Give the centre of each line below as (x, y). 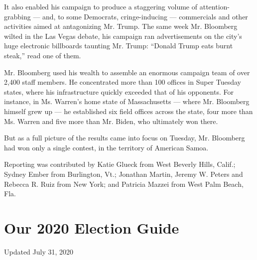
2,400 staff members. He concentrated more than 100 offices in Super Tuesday (123, 82)
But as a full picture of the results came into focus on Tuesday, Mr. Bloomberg (125, 138)
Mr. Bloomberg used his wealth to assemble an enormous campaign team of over (127, 72)
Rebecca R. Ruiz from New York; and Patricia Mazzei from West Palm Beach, (124, 184)
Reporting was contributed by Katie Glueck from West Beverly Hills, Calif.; (120, 164)
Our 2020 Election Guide (92, 227)
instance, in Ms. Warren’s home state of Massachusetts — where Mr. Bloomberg (127, 101)
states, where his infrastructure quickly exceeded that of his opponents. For (119, 91)
